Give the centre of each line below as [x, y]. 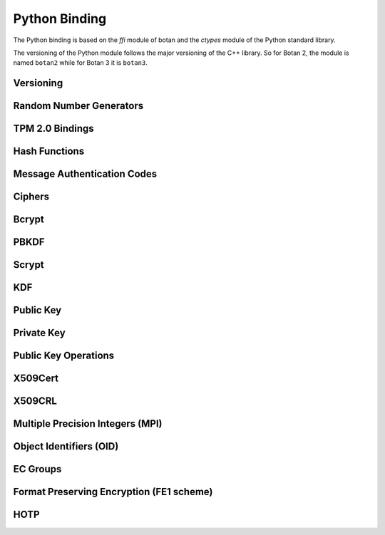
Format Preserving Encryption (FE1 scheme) [113, 492]
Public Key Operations [64, 356]
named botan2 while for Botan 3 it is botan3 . [80, 63]
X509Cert [36, 379]
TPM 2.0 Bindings [53, 129]
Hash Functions [49, 151]
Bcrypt [29, 220]
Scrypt [29, 265]
